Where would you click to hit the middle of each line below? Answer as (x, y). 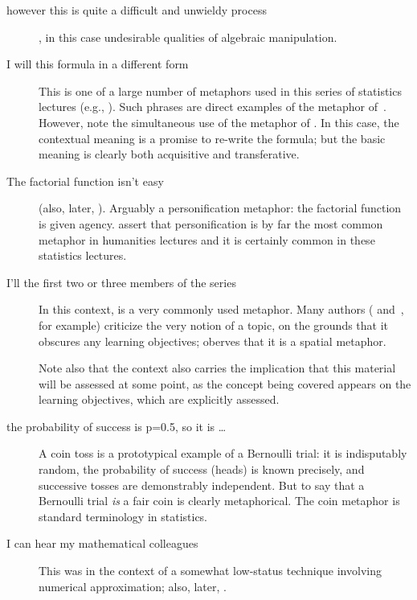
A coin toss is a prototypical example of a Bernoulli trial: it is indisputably (223, 453)
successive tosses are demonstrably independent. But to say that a (202, 485)
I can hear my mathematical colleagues (102, 543)
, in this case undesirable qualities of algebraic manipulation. (188, 37)
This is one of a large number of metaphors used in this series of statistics (220, 90)
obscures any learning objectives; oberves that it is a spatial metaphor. (213, 341)
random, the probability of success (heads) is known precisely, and (202, 469)
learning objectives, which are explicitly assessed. (159, 399)
